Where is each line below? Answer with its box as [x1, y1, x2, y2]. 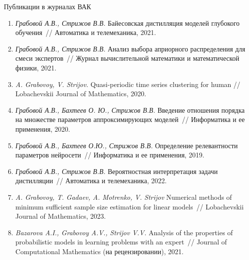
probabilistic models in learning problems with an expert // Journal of [15, 237, 227, 247]
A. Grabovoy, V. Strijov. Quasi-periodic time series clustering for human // [15, 79, 241, 89]
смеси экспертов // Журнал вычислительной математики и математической [15, 53, 239, 63]
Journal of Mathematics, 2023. [15, 211, 106, 221]
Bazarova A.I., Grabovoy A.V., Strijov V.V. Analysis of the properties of [15, 227, 233, 237]
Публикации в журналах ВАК [4, 1, 91, 11]
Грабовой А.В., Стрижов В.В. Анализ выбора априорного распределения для [15, 43, 246, 53]
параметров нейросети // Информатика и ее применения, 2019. [15, 150, 204, 160]
